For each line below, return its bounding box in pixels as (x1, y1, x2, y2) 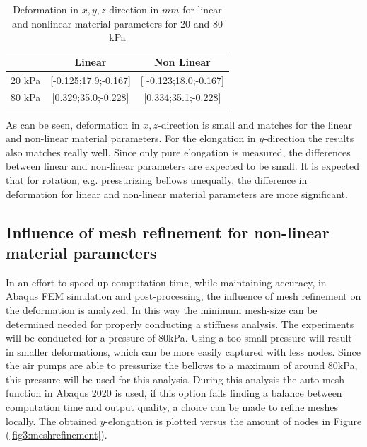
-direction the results (264, 131, 354, 146)
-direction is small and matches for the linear (158, 117, 352, 132)
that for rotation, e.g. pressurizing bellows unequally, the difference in (6, 172, 308, 187)
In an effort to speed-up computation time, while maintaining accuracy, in (6, 274, 327, 289)
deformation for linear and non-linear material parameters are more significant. (6, 186, 348, 201)
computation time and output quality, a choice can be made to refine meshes (6, 400, 338, 414)
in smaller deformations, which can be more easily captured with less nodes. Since (6, 344, 361, 359)
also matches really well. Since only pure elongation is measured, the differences (6, 144, 351, 159)
